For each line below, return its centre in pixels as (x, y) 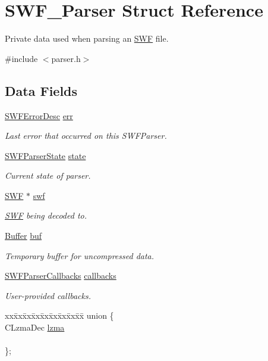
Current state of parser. (48, 175)
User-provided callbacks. (48, 295)
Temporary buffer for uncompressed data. (80, 255)
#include (21, 58)
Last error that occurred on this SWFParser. (86, 136)
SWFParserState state (45, 155)
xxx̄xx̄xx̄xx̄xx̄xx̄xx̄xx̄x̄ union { (59, 315)
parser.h (66, 58)
